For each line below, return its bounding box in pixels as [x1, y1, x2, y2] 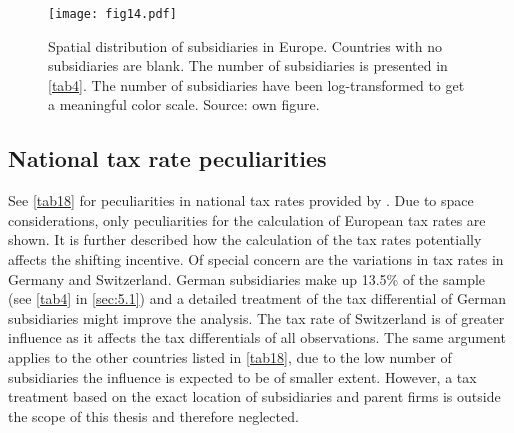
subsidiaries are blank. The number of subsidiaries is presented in [48, 55, 448, 76]
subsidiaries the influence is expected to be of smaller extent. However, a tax [8, 366, 477, 387]
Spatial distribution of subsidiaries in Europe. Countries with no [48, 35, 442, 56]
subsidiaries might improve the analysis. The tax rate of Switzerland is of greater [8, 307, 505, 328]
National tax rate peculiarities [8, 143, 327, 174]
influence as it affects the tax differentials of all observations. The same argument [8, 327, 506, 348]
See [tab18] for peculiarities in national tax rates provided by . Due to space [8, 190, 474, 211]
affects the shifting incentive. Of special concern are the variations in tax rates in [8, 249, 504, 270]
